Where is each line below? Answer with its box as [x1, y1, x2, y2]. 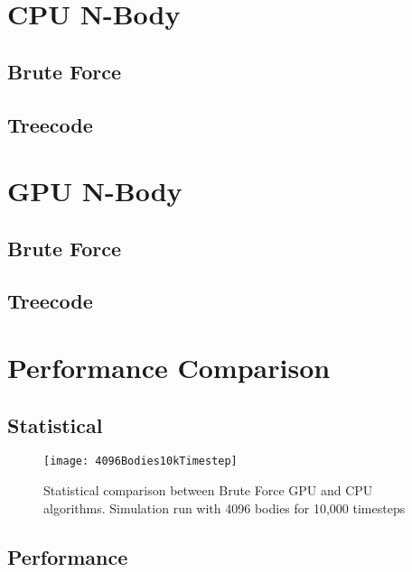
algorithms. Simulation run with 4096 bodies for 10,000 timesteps [43, 498, 406, 517]
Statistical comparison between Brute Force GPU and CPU [43, 481, 373, 500]
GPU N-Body [7, 172, 183, 209]
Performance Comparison [7, 349, 331, 386]
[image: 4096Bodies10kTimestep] [43, 455, 238, 468]
